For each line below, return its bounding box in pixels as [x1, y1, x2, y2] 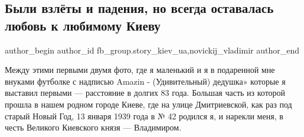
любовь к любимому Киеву [5, 16, 161, 34]
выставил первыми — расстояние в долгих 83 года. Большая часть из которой [5, 86, 286, 99]
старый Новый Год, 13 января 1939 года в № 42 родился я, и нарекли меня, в [5, 109, 283, 122]
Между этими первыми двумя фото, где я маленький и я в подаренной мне [5, 64, 275, 76]
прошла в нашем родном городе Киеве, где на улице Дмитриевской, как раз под [5, 98, 292, 110]
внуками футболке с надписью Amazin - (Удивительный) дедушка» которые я [5, 75, 286, 87]
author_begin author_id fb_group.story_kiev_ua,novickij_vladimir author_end [5, 44, 300, 56]
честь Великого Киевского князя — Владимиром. [5, 121, 182, 133]
